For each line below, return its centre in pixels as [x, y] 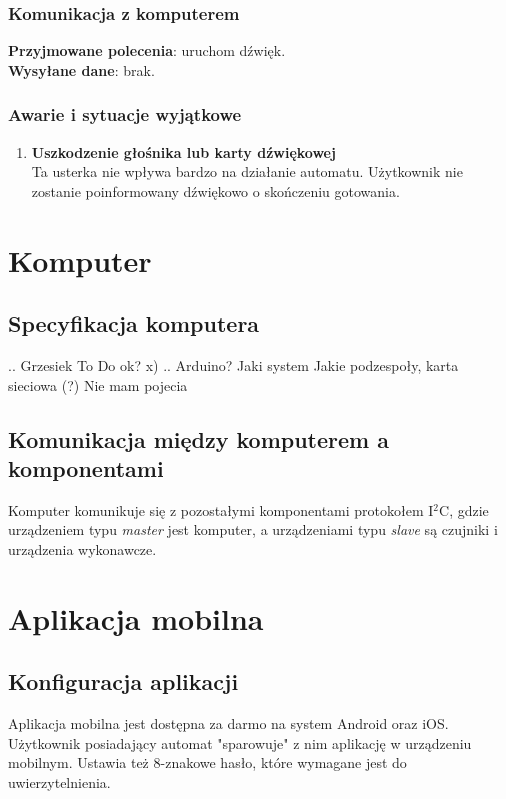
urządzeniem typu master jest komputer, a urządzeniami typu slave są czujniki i [253, 529]
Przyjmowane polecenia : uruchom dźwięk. [147, 50]
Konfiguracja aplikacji [123, 681]
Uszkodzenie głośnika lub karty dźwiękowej [183, 151]
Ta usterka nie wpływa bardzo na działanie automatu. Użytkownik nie [247, 171]
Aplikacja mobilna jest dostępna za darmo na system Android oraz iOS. [228, 723]
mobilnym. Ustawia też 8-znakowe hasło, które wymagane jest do [207, 762]
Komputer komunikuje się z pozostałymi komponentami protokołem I [221, 509]
